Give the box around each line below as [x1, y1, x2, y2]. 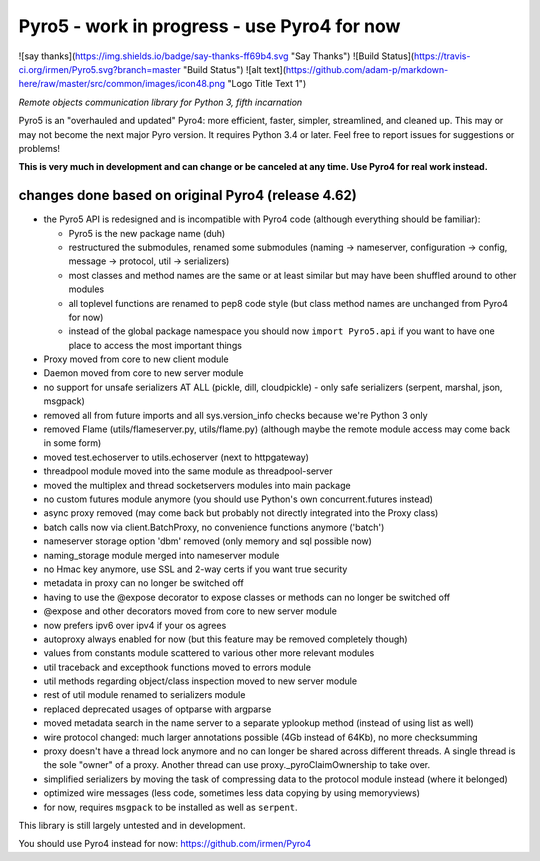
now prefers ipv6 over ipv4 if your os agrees [43, 619, 227, 631]
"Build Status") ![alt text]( [182, 63, 287, 75]
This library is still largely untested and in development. [18, 819, 246, 831]
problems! [18, 142, 60, 154]
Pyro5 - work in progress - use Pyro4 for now [18, 15, 401, 37]
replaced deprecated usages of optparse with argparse [43, 703, 272, 715]
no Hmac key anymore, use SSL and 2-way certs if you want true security [43, 563, 348, 575]
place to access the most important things [68, 339, 242, 351]
